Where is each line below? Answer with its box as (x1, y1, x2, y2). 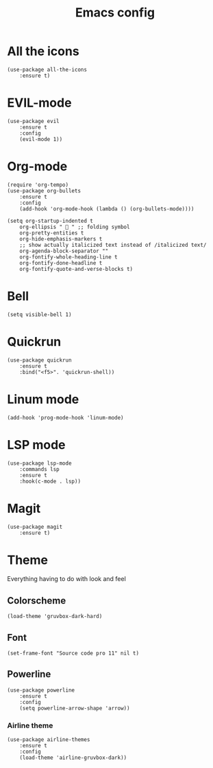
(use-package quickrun (7, 356, 72, 364)
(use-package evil (7, 118, 60, 124)
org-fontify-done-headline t (19, 259, 103, 266)
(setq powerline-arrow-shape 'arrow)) (19, 705, 130, 712)
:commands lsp (19, 465, 60, 472)
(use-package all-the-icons (7, 66, 88, 73)
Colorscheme (7, 595, 66, 606)
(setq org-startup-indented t (7, 217, 94, 224)
